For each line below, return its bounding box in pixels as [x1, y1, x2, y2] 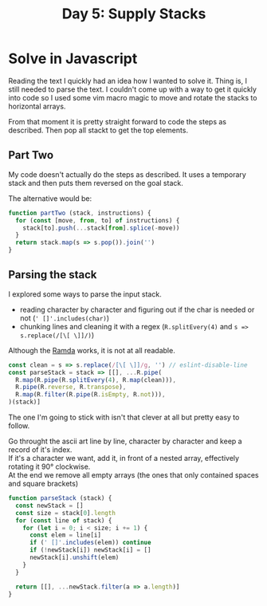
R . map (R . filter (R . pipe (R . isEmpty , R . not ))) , [15, 391, 166, 399]
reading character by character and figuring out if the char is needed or [19, 305, 255, 314]
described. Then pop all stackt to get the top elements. [8, 125, 189, 135]
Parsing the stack [8, 268, 97, 281]
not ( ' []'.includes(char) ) [19, 313, 110, 323]
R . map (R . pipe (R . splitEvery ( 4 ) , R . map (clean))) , [15, 376, 177, 384]
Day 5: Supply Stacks [61, 5, 206, 23]
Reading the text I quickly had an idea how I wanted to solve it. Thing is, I [8, 76, 247, 85]
